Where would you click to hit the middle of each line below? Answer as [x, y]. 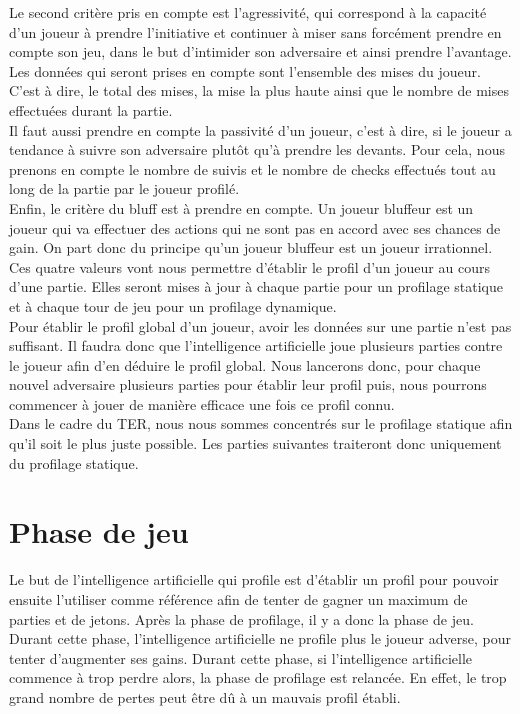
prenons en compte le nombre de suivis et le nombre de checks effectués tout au [252, 168]
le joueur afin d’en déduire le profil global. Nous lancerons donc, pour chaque [245, 364]
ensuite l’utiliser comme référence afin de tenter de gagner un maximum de [238, 598]
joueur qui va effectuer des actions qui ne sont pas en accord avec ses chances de [255, 227]
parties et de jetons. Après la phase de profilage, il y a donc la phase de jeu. [241, 618]
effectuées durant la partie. [91, 109]
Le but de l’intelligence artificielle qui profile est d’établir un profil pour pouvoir [254, 579]
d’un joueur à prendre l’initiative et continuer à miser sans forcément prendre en [255, 31]
